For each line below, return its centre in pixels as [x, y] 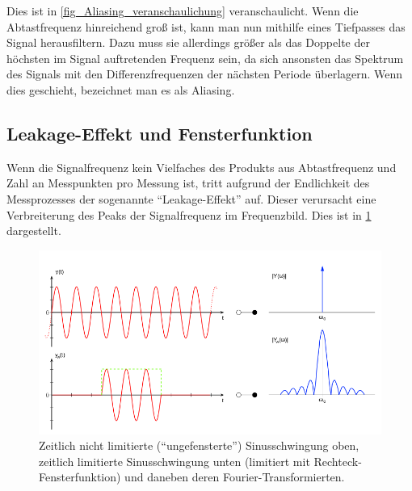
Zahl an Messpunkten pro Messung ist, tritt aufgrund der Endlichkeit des [188, 183]
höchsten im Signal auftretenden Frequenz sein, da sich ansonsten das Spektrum [205, 58]
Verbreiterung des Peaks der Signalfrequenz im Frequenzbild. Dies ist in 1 [189, 214]
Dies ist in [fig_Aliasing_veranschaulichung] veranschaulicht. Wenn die [183, 10]
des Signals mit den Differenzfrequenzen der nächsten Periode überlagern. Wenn [205, 74]
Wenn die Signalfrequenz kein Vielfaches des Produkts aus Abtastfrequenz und [202, 167]
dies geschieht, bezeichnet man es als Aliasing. [121, 89]
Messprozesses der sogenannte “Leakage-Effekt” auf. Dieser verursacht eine [191, 198]
